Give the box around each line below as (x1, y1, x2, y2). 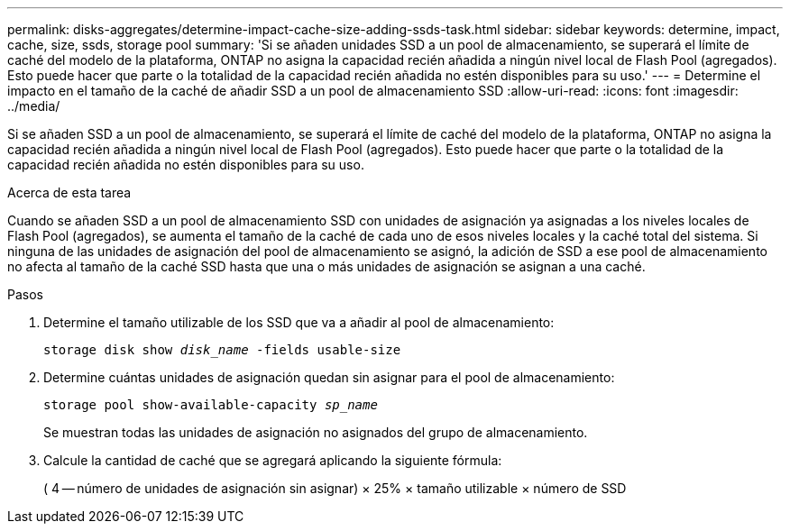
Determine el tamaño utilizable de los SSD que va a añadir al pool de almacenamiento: (43, 315, 555, 330)
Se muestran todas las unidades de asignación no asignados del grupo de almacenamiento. (43, 425, 588, 440)
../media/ (7, 98, 60, 114)
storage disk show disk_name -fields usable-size (43, 343, 401, 357)
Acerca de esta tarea (7, 185, 132, 200)
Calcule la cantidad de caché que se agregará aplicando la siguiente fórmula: (43, 453, 502, 468)
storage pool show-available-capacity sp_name (43, 398, 378, 412)
